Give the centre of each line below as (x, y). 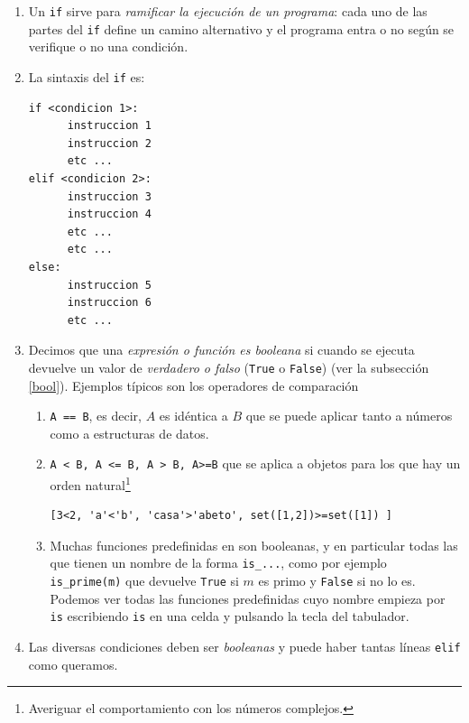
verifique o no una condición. (108, 46)
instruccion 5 (109, 285)
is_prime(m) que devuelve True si (144, 581)
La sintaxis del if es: (87, 76)
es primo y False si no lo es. (337, 581)
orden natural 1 (90, 483)
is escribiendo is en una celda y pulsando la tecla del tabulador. (230, 616)
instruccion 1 (109, 126)
